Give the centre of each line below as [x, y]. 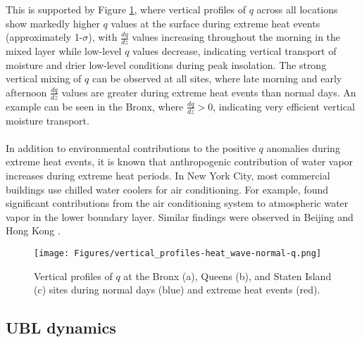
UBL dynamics [61, 328]
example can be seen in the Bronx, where [95, 106]
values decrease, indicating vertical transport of [235, 51]
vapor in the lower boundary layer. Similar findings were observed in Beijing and [180, 216]
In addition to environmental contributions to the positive [131, 147]
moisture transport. [48, 120]
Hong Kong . [33, 230]
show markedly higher [53, 23]
